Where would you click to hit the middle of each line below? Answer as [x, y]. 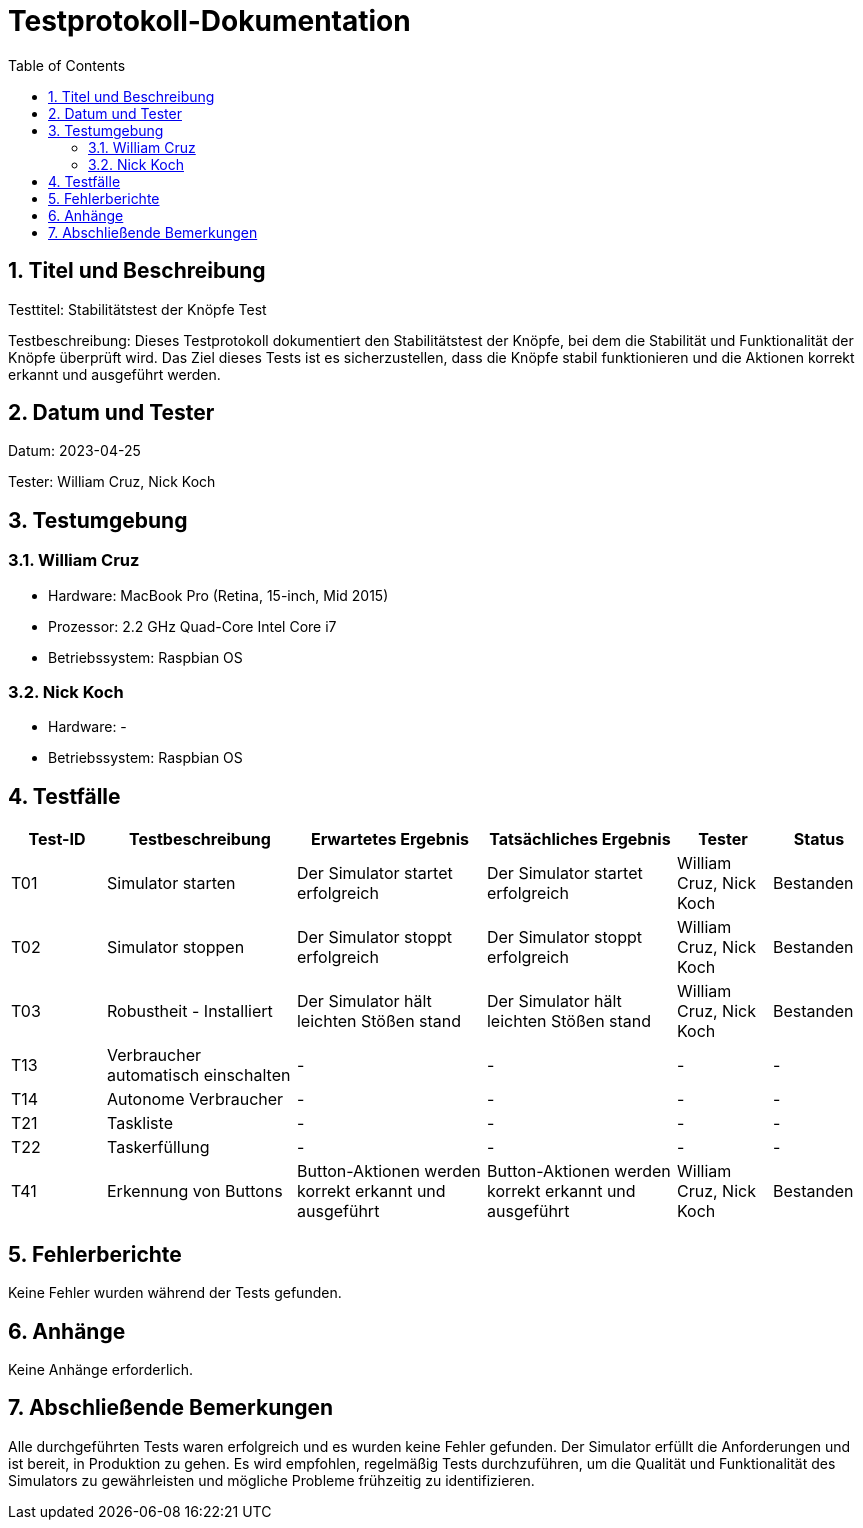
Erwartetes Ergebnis [390, 839]
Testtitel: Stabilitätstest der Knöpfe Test [137, 309]
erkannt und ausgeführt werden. [114, 374]
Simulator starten [171, 883]
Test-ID [57, 839]
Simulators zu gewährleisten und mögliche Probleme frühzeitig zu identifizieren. [271, 1480]
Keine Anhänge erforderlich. [100, 1369]
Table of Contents [67, 65]
